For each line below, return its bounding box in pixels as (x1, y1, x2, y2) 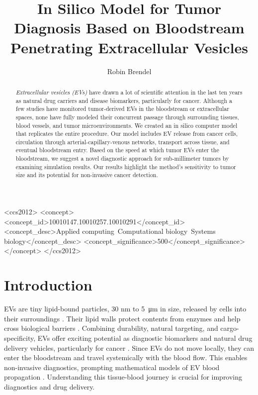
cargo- (220, 323, 239, 333)
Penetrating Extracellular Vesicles (10, 37, 248, 57)
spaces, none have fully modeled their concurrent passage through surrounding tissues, (15, 112, 239, 121)
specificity (4, 332, 34, 343)
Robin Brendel (107, 66, 152, 76)
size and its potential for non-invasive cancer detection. (15, 171, 158, 179)
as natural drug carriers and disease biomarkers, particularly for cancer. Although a (15, 96, 232, 104)
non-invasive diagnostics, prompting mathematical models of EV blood (4, 362, 220, 372)
